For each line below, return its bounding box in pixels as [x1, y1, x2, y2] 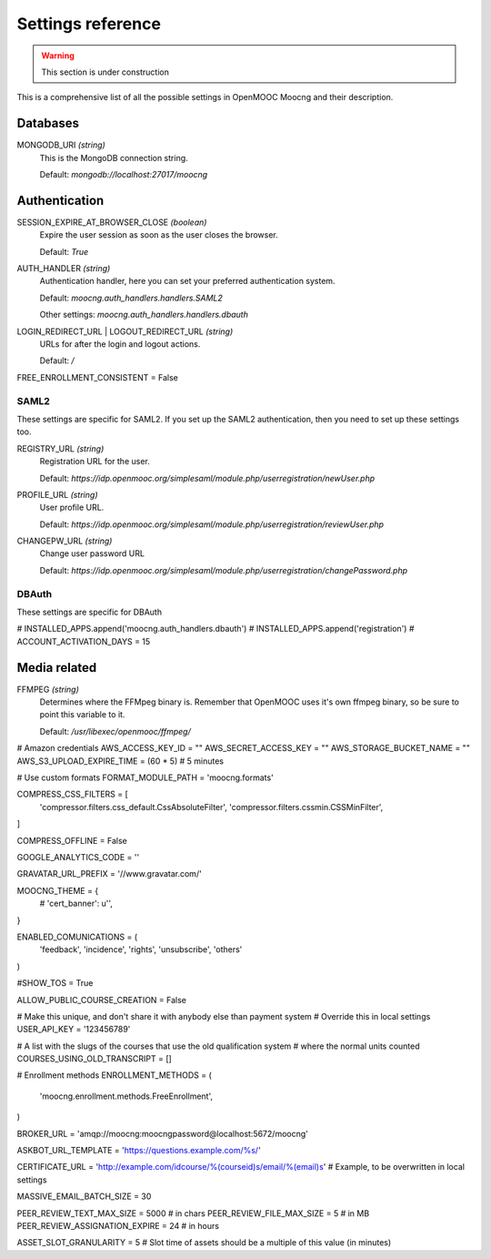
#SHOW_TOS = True [16, 978, 94, 989]
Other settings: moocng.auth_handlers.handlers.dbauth [39, 310, 249, 320]
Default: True [39, 246, 89, 257]
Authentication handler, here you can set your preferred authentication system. [39, 276, 336, 287]
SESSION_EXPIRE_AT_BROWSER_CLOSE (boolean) [16, 217, 207, 228]
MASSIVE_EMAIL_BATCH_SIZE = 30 [16, 1191, 152, 1202]
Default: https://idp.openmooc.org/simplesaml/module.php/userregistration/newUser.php [39, 472, 376, 483]
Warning [41, 50, 75, 61]
